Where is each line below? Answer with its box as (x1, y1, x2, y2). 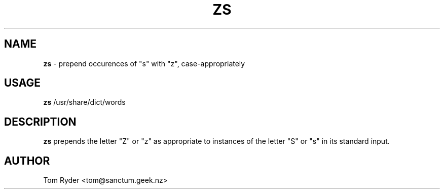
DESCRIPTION (4, 115, 77, 128)
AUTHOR (4, 154, 50, 167)
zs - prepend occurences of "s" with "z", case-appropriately (43, 59, 245, 68)
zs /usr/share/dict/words (43, 98, 126, 107)
